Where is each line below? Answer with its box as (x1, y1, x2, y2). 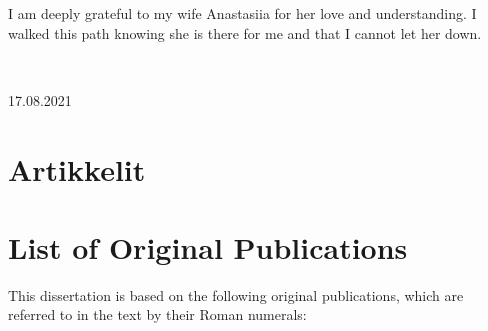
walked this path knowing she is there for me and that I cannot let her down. (8, 22, 482, 43)
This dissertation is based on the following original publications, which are (8, 284, 464, 305)
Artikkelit (8, 148, 146, 189)
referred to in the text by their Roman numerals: (8, 304, 307, 325)
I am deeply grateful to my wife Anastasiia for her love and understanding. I (8, 3, 477, 23)
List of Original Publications (8, 226, 408, 267)
